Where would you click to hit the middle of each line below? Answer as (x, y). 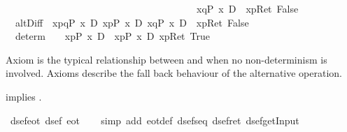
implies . (24, 96)
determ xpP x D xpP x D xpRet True (112, 36)
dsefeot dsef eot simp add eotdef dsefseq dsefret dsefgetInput (155, 120)
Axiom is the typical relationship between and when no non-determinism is (167, 59)
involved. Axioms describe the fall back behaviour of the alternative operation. (174, 73)
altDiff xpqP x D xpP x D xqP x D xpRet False (132, 22)
